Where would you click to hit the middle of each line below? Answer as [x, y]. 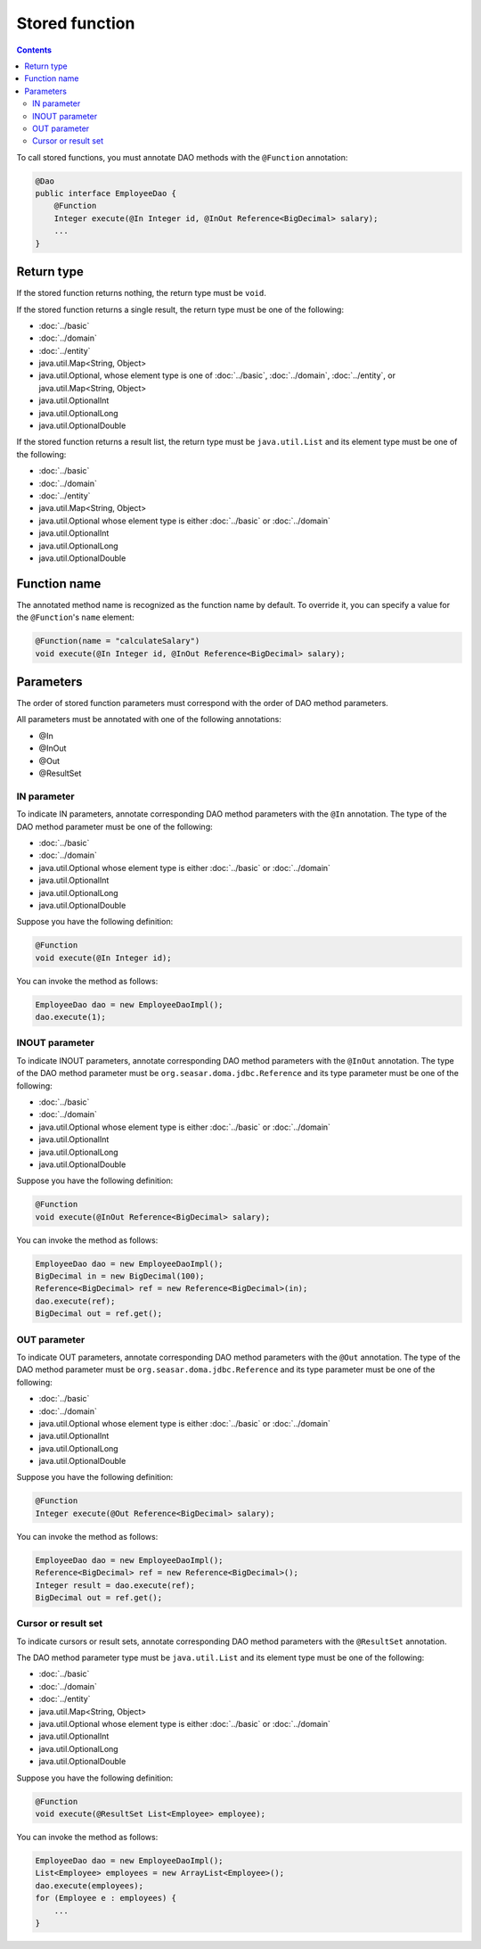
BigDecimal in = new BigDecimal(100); [120, 1276]
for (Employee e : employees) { [106, 1898]
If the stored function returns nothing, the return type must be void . [141, 293]
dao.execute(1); [71, 1017]
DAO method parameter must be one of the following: [114, 826]
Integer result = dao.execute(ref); [115, 1585]
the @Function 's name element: [76, 617]
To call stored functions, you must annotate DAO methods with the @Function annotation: [182, 157]
